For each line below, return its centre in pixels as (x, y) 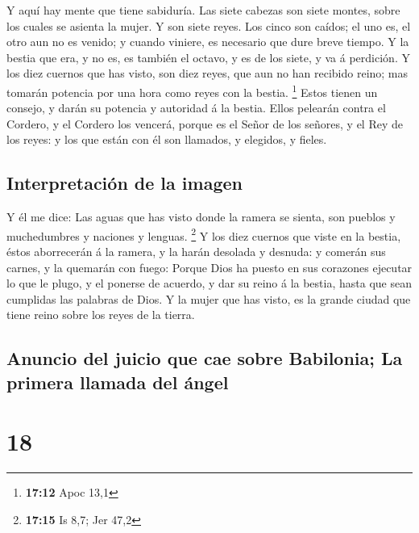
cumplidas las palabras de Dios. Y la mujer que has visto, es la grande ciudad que (209, 298)
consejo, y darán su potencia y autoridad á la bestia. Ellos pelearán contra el (196, 108)
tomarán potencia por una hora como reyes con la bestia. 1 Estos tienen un (192, 90)
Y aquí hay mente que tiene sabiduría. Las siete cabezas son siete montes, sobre (203, 10)
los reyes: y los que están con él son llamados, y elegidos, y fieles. (167, 139)
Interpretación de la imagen (124, 183)
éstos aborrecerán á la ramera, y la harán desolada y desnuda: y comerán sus (196, 252)
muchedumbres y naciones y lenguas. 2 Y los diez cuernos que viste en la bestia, (204, 234)
